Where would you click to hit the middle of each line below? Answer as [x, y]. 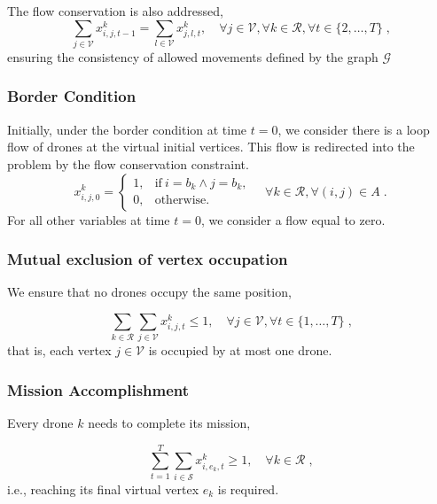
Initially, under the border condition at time [127, 129]
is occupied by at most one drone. [240, 350]
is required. [248, 488]
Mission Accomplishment [98, 389]
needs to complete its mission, [169, 423]
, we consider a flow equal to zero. [293, 219]
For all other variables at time [89, 219]
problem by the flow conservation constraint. [128, 163]
